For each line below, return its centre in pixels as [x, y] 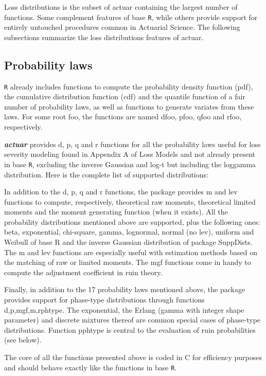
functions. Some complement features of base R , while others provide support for [131, 17]
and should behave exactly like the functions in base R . [91, 367]
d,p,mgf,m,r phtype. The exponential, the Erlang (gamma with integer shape [124, 309]
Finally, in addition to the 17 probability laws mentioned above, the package [125, 289]
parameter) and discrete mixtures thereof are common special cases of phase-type [132, 320]
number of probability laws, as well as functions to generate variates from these [129, 106]
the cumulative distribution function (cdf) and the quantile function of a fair [125, 96]
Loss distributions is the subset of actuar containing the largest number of [121, 7]
